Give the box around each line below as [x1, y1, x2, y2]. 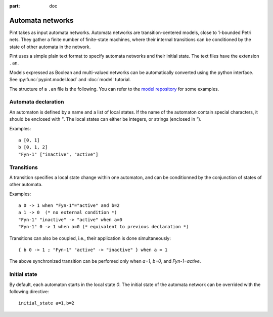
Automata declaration [9, 98, 64, 105]
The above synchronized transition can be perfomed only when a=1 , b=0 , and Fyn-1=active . [9, 258, 201, 264]
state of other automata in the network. [9, 44, 91, 50]
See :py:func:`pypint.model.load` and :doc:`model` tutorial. [9, 77, 131, 83]
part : [9, 3, 20, 9]
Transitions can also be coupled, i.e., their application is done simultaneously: [9, 235, 171, 241]
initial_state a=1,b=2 [18, 300, 75, 306]
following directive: [9, 288, 49, 294]
